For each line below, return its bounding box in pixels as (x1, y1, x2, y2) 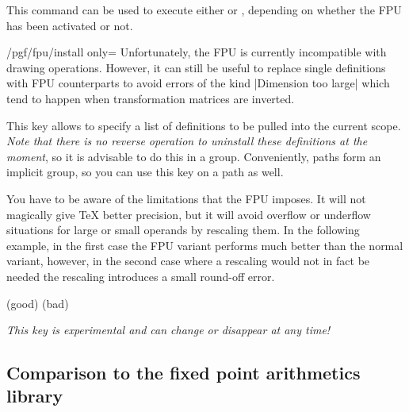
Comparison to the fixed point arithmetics (6, 360, 361, 385)
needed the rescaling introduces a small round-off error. (6, 268, 275, 284)
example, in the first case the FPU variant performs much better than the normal (6, 237, 403, 253)
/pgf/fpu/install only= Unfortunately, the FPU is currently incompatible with (6, 44, 387, 60)
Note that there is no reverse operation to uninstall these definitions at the (6, 133, 368, 149)
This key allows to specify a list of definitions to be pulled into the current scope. (6, 117, 401, 133)
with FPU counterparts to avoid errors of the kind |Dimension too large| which (6, 75, 390, 91)
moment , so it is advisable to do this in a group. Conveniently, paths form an (6, 148, 381, 164)
